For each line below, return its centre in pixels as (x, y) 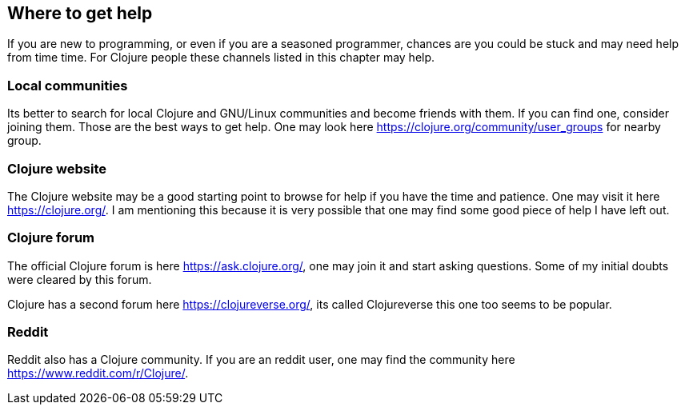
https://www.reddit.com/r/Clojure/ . (98, 373)
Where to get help (80, 13)
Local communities (68, 85)
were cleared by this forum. (80, 279)
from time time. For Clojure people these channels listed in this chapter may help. (221, 58)
